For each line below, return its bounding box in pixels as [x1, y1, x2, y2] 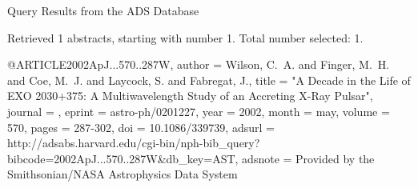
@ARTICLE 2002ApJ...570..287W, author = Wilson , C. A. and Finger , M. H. [7, 56, 390, 73]
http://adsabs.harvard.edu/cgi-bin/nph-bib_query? [7, 134, 260, 151]
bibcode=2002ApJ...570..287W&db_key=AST [7, 150, 235, 166]
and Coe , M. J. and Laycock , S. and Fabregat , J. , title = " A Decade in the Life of [7, 71, 411, 88]
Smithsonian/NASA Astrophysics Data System [7, 166, 238, 182]
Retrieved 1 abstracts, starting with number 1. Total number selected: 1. [7, 29, 364, 46]
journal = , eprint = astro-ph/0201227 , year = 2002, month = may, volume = [7, 102, 390, 119]
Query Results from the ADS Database [7, 2, 199, 18]
